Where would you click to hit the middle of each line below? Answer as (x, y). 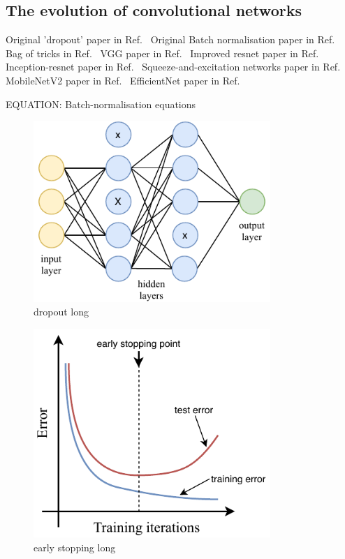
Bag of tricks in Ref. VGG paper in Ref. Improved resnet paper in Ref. (162, 53)
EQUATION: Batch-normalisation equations (101, 104)
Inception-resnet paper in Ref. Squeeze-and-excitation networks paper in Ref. (173, 67)
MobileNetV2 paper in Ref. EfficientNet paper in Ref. (123, 80)
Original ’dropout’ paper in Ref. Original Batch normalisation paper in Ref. (170, 39)
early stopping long (75, 547)
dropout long (61, 312)
